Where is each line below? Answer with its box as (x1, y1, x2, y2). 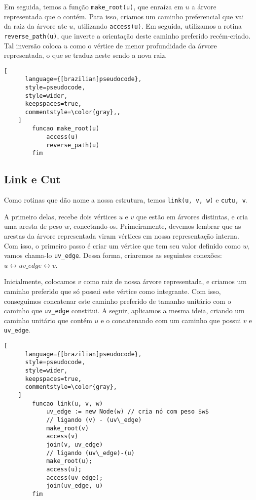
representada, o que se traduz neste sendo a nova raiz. (4, 50, 167, 60)
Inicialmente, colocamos (4, 276, 76, 287)
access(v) (46, 433, 78, 440)
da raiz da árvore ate (4, 21, 67, 31)
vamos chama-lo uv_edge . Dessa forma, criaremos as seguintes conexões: (4, 250, 222, 260)
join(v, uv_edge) (46, 441, 103, 449)
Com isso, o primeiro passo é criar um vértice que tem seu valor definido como (4, 240, 241, 250)
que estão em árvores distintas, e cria (136, 211, 248, 221)
